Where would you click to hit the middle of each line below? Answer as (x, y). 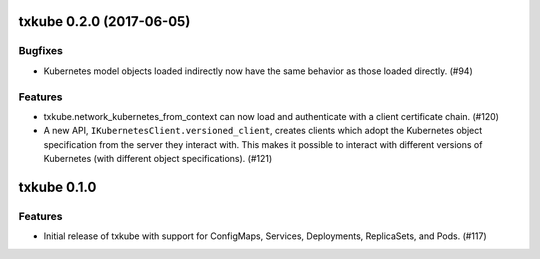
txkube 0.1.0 (57, 186)
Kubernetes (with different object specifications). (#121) (158, 159)
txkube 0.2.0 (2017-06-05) (104, 21)
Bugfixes (41, 51)
